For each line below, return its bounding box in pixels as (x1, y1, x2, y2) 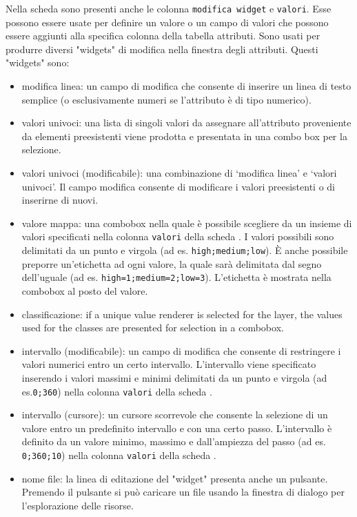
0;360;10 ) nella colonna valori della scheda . (21, 447, 216, 462)
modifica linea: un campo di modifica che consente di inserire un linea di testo (21, 79, 351, 93)
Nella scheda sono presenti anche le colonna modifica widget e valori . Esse (6, 1, 331, 15)
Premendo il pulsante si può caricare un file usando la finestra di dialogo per (21, 485, 345, 499)
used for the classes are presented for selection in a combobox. (21, 320, 284, 335)
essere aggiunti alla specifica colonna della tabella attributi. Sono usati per (6, 28, 320, 43)
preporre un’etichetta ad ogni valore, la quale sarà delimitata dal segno (21, 256, 322, 271)
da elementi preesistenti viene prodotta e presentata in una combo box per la (21, 128, 347, 143)
